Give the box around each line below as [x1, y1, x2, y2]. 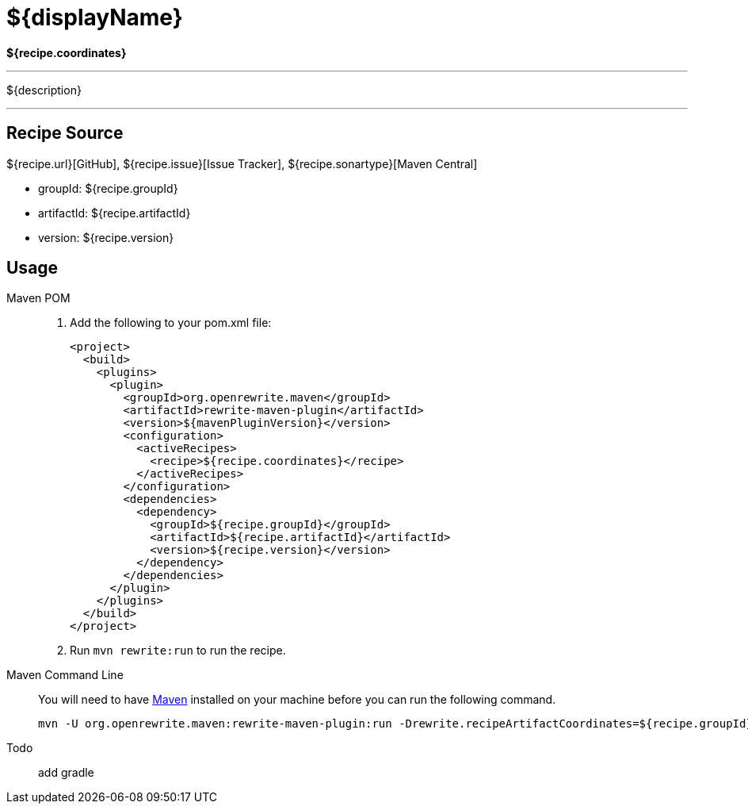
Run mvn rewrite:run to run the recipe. [70, 643, 286, 658]
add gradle [38, 766, 94, 780]
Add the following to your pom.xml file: [70, 316, 272, 330]
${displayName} [6, 4, 183, 31]
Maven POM [6, 291, 71, 305]
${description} [6, 83, 82, 97]
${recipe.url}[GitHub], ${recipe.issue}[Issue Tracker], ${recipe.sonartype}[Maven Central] [6, 156, 478, 171]
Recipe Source [6, 123, 124, 144]
